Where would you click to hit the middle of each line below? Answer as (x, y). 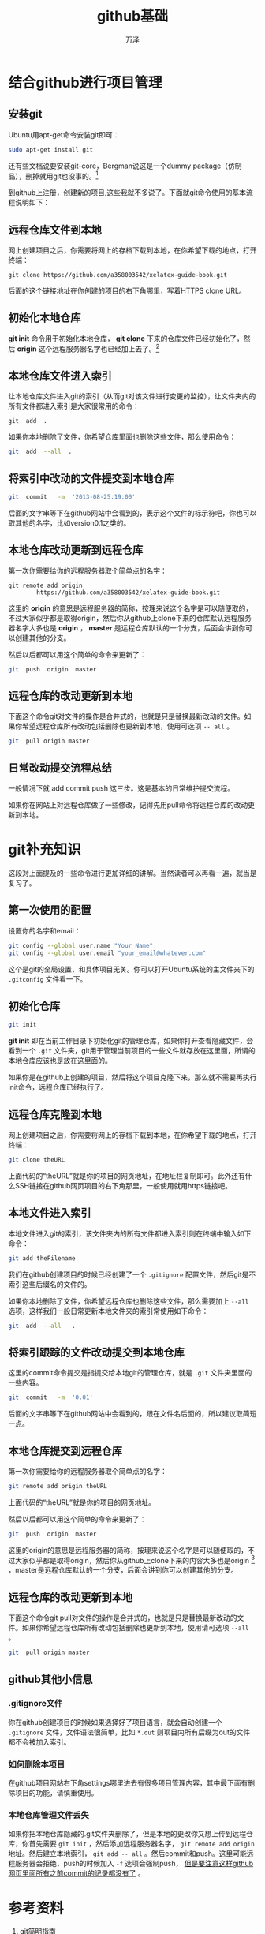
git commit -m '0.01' (50, 1397)
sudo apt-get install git (50, 150)
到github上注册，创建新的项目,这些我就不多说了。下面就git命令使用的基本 (127, 193)
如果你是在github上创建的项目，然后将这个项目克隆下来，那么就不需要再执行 (132, 1077)
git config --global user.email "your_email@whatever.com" (107, 953)
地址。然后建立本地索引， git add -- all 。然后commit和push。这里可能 (127, 1854)
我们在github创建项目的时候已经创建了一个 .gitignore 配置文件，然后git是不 (132, 1274)
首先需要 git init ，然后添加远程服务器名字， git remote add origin (142, 1844)
